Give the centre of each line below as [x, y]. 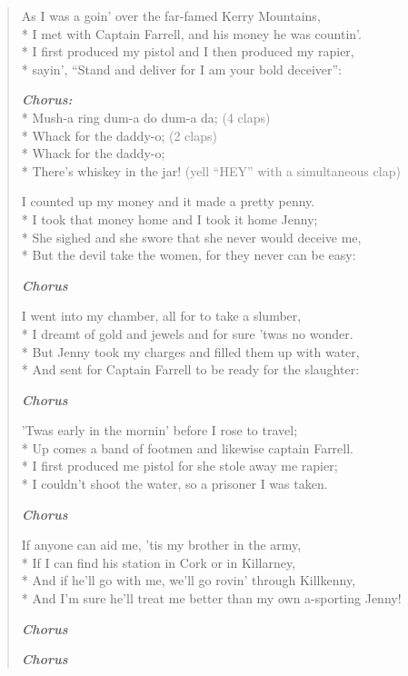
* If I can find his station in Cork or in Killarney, [159, 562]
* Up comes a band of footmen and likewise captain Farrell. [187, 447]
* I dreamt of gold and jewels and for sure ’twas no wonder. [187, 333]
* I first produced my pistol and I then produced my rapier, [188, 51]
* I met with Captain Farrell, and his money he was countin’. [191, 33]
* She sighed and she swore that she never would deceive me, [191, 237]
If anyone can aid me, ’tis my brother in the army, [161, 545]
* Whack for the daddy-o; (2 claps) [119, 135]
